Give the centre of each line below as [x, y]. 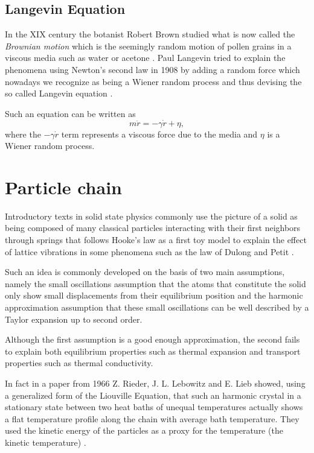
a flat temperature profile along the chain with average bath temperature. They [152, 418]
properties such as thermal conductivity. [79, 363]
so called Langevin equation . [59, 93]
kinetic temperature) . [46, 442]
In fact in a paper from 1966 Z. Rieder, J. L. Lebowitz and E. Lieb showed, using [155, 383]
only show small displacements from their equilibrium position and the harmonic [154, 295]
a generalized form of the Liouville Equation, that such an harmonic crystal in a [153, 395]
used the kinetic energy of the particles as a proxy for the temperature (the [144, 430]
